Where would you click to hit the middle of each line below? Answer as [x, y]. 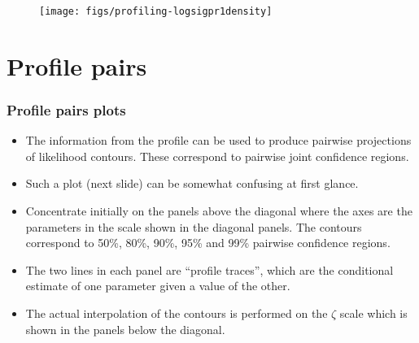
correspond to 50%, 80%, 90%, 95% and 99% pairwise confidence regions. [208, 243]
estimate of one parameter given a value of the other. [158, 286]
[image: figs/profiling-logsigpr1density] [156, 11]
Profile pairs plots [66, 109]
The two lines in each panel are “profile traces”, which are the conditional [209, 269]
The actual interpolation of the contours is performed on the [177, 313]
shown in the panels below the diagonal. [125, 329]
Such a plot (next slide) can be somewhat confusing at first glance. [192, 183]
